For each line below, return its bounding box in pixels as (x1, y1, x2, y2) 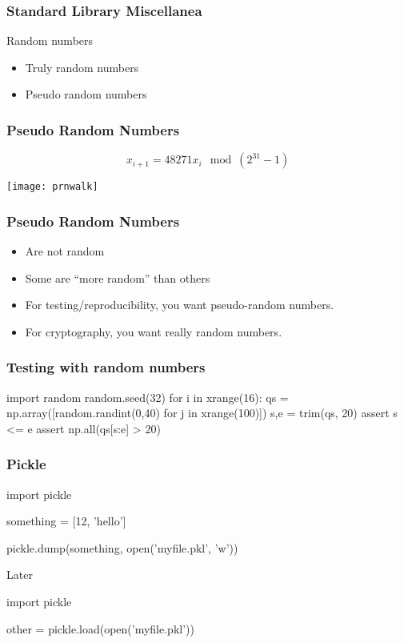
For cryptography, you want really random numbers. (25, 323, 282, 340)
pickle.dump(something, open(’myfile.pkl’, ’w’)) (6, 539, 238, 556)
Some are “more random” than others (25, 269, 210, 286)
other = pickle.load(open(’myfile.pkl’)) (6, 620, 194, 637)
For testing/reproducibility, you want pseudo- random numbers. (25, 296, 334, 313)
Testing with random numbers (6, 357, 206, 377)
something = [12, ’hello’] (6, 512, 126, 529)
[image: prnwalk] (6, 181, 98, 193)
